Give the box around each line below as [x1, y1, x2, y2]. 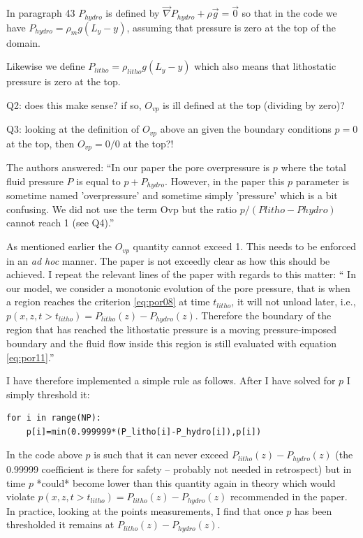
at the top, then [6, 136, 75, 150]
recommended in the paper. [230, 489, 348, 504]
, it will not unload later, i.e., [231, 294, 356, 309]
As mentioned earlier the [6, 239, 112, 254]
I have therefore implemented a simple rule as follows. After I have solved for [6, 373, 336, 388]
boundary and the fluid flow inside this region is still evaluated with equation [6, 335, 336, 350]
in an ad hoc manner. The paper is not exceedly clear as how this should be [6, 253, 330, 268]
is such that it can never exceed [94, 447, 229, 462]
